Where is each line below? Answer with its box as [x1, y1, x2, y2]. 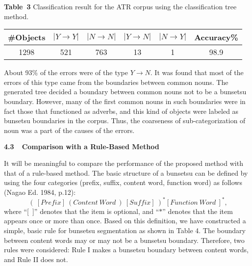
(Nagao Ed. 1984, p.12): [4, 186, 76, 197]
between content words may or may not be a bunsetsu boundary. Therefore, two [4, 235, 245, 245]
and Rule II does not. [4, 254, 68, 264]
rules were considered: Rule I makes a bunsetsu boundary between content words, [4, 244, 249, 255]
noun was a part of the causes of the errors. [4, 125, 135, 135]
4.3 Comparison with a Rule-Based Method [4, 141, 159, 152]
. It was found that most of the [150, 67, 244, 78]
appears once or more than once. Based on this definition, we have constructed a [4, 215, 246, 226]
